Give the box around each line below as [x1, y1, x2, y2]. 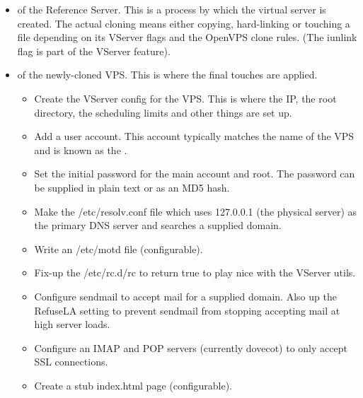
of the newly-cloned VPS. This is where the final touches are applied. [17, 67, 318, 82]
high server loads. [34, 317, 110, 332]
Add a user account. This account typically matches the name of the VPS [34, 129, 355, 144]
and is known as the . [34, 142, 127, 157]
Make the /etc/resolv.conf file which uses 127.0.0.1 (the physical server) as [34, 204, 357, 218]
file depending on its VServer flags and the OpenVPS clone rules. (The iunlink [17, 30, 357, 45]
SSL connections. [34, 354, 108, 369]
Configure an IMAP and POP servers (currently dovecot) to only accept [34, 340, 347, 355]
